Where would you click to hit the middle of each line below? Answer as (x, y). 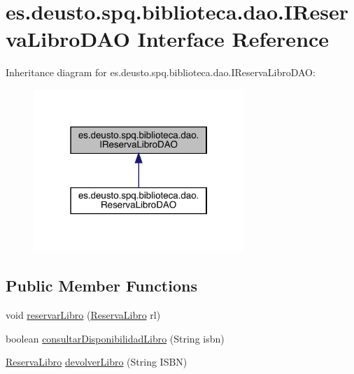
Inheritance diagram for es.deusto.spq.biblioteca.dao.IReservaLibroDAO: (161, 72)
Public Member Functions (101, 286)
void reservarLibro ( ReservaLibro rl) (83, 314)
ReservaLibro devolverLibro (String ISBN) (97, 362)
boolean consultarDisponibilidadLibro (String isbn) (115, 338)
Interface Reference (233, 39)
